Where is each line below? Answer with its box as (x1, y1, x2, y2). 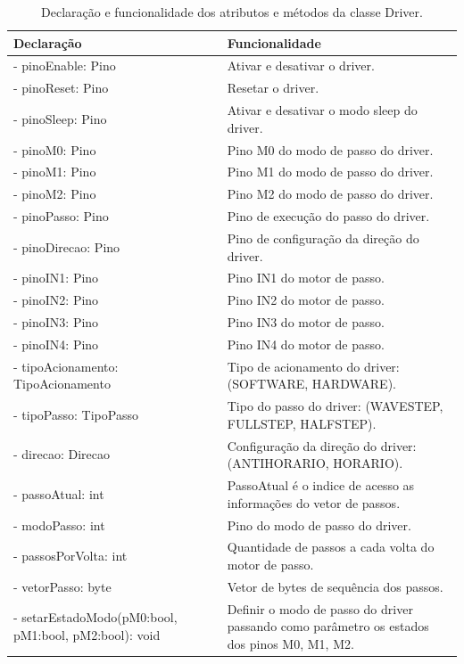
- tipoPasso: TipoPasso (13, 405, 138, 423)
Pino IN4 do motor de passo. (227, 334, 385, 353)
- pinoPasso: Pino (13, 207, 109, 225)
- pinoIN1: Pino (13, 268, 99, 287)
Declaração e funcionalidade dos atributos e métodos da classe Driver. (41, 3, 423, 20)
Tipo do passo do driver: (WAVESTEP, (227, 397, 443, 415)
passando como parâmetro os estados (227, 617, 429, 635)
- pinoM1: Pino (13, 162, 96, 181)
